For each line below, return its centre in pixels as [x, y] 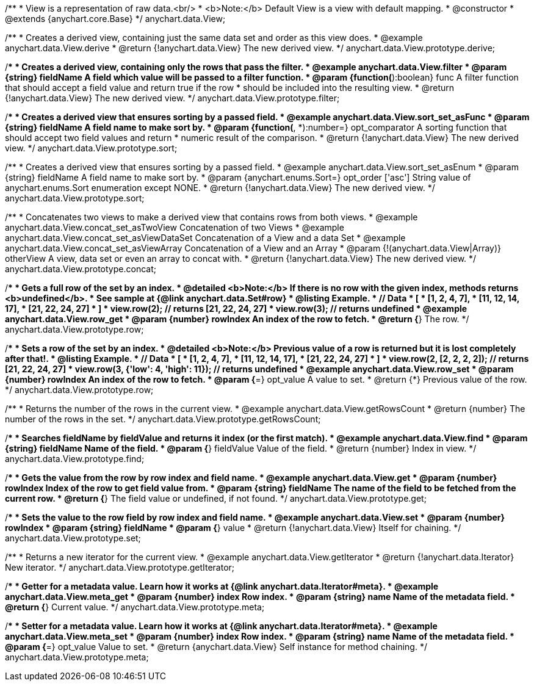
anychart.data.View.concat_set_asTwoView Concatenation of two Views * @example [175, 227]
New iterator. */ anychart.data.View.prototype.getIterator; [120, 567]
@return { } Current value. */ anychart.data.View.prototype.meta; [135, 607]
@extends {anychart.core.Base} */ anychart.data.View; [115, 19]
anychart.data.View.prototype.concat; [81, 269]
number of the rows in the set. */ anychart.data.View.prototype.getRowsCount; [163, 419]
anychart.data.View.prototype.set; [73, 538]
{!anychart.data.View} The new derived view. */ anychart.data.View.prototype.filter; [172, 98]
